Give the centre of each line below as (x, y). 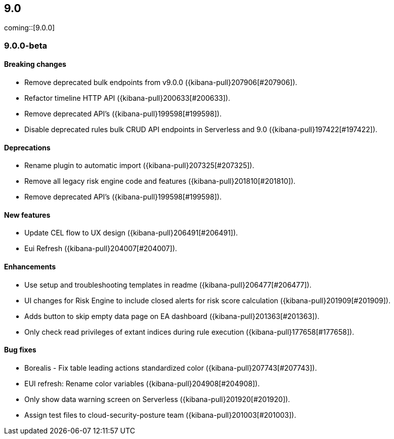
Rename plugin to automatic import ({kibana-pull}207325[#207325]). (139, 166)
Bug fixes (20, 350)
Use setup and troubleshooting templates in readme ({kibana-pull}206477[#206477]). (168, 285)
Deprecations (27, 147)
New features (27, 215)
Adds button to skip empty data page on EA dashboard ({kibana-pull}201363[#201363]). (172, 316)
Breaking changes (35, 64)
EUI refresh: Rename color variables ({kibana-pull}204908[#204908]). (142, 383)
